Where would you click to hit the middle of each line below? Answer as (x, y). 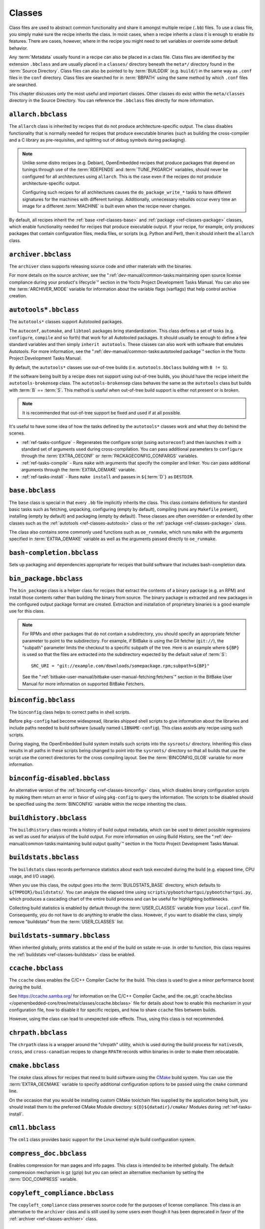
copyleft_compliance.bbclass (62, 1193)
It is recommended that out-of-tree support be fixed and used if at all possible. (102, 412)
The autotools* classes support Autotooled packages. (66, 322)
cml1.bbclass (32, 1128)
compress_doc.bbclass (48, 1154)
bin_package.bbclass (46, 579)
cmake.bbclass (34, 1065)
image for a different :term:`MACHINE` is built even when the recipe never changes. (107, 206)
